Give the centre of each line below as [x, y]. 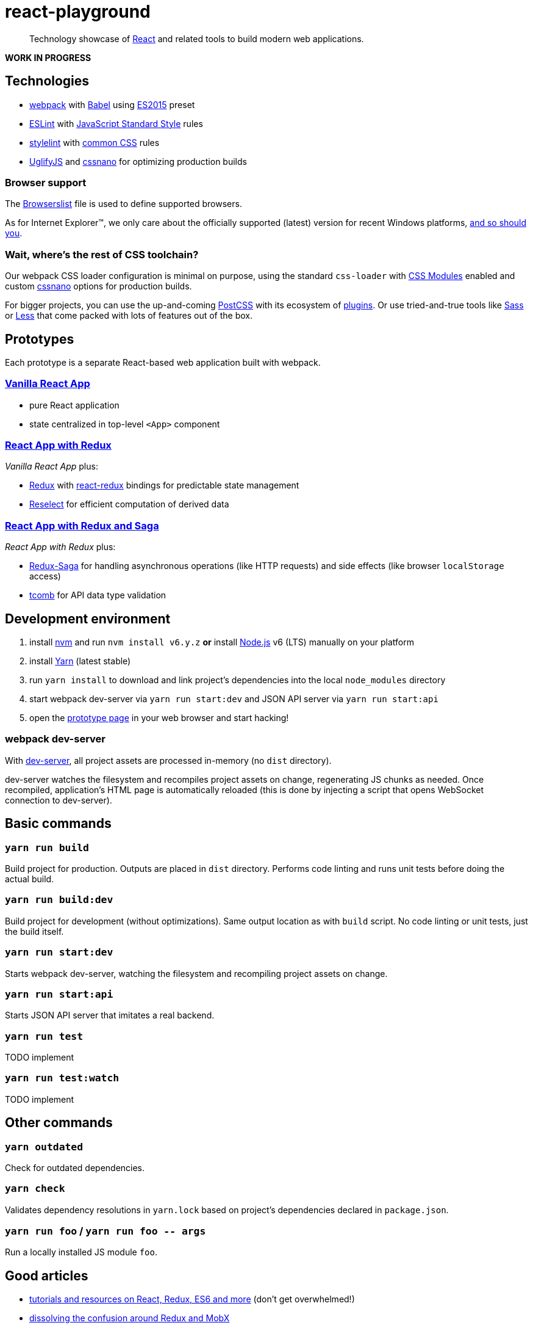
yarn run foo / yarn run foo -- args [106, 1231]
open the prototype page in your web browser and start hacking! [159, 718]
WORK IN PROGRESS [48, 57]
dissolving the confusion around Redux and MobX [130, 1318]
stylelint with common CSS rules [95, 142]
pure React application [74, 405]
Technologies [47, 81]
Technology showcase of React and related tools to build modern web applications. [197, 38]
